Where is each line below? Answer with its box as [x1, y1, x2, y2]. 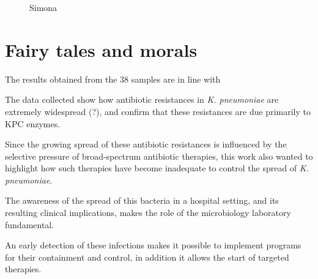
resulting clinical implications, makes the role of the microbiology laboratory [5, 206, 291, 219]
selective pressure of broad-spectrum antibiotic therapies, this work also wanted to [5, 149, 313, 162]
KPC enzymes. [5, 117, 61, 130]
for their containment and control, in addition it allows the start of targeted [5, 250, 289, 263]
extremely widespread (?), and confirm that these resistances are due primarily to [5, 105, 311, 117]
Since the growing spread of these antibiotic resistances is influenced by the [5, 138, 287, 151]
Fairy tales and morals [5, 37, 198, 62]
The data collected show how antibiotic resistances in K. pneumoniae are [5, 93, 279, 106]
